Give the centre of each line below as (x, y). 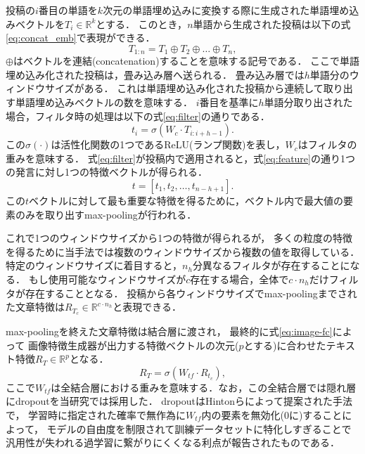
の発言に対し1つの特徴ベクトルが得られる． (107, 172)
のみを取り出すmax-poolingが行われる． (106, 214)
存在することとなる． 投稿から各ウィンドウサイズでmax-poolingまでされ (191, 293)
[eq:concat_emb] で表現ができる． (81, 38)
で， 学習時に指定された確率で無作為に (96, 414)
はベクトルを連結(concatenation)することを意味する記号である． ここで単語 (186, 61)
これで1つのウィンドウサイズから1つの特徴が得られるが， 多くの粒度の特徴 (179, 238)
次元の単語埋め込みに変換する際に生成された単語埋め (226, 10)
